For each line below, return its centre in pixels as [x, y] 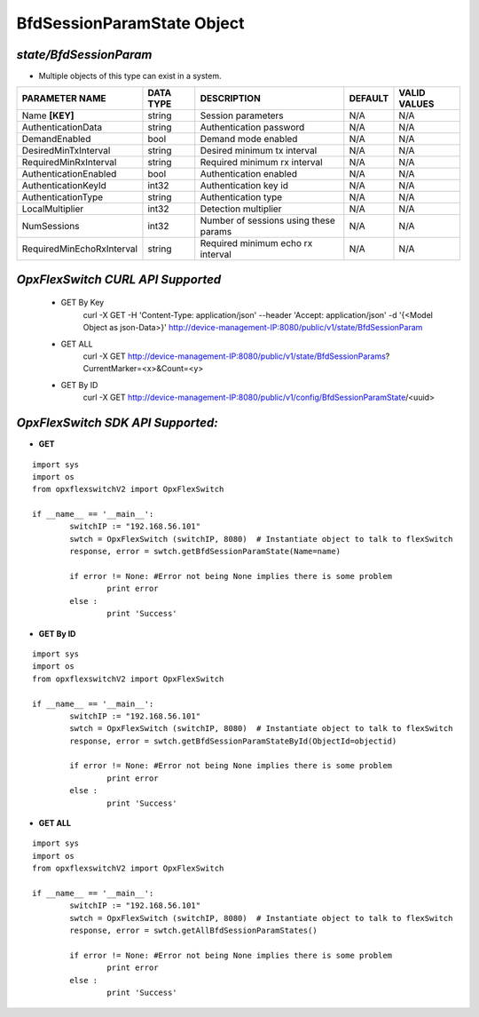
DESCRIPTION [230, 99]
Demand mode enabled [249, 139]
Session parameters [242, 115]
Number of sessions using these [268, 220]
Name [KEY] [48, 115]
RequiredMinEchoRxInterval [79, 249]
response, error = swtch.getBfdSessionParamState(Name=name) [205, 552]
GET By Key [82, 303]
